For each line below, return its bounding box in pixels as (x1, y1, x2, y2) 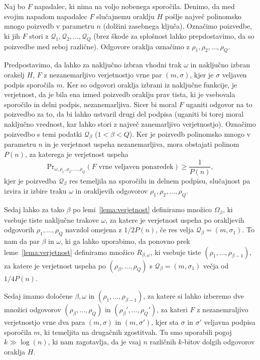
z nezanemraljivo (197, 304, 248, 315)
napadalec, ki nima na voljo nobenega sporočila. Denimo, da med (34, 1, 235, 11)
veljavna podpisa (204, 317, 255, 327)
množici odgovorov (4, 304, 61, 315)
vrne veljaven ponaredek (98, 163, 174, 170)
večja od (203, 260, 229, 271)
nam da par (4, 236, 40, 246)
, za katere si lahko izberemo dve (143, 291, 244, 301)
